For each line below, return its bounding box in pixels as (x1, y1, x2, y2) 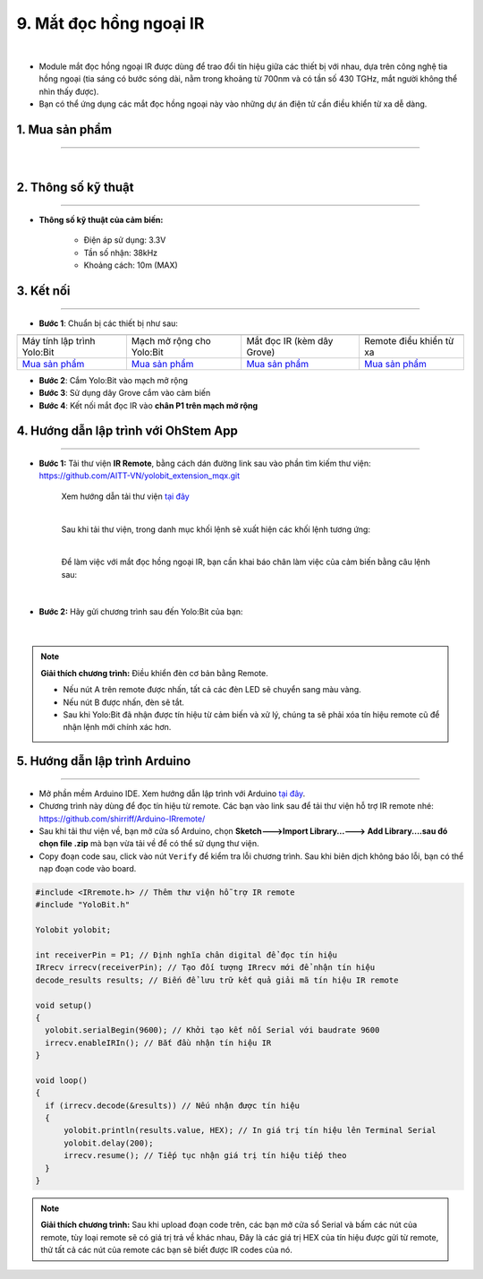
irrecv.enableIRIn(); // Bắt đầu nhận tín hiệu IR (45, 1037, 272, 1048)
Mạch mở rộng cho (131, 334, 212, 347)
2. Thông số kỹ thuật (16, 180, 134, 195)
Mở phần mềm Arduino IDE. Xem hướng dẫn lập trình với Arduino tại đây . (38, 788, 306, 799)
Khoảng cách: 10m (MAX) (83, 260, 178, 270)
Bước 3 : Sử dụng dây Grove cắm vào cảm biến (38, 388, 211, 399)
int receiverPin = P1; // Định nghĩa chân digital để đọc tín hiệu (35, 950, 338, 960)
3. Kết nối (16, 283, 71, 298)
